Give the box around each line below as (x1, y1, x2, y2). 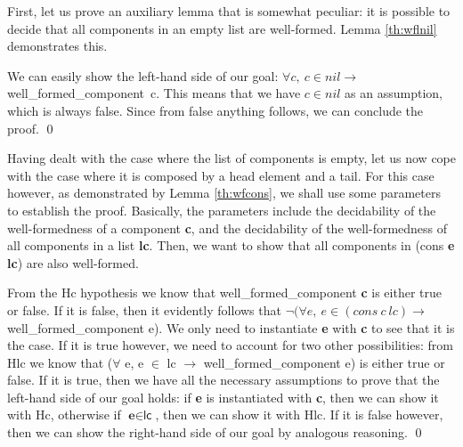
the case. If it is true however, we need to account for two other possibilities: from (7, 336, 454, 354)
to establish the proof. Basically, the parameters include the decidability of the (7, 200, 436, 219)
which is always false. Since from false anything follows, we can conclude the (7, 101, 424, 119)
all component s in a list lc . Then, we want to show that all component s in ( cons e (7, 236, 455, 255)
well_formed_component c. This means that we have (7, 84, 301, 102)
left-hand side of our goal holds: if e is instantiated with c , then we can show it (7, 387, 439, 406)
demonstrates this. (7, 37, 108, 55)
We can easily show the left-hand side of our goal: (7, 66, 279, 85)
